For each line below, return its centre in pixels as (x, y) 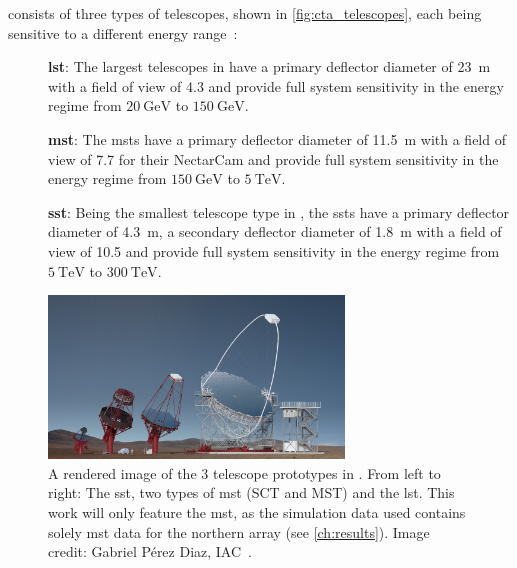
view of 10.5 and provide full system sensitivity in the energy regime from (274, 250)
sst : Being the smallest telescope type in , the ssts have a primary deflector (279, 211)
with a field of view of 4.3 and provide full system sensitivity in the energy (276, 85)
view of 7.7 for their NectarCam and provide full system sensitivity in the (273, 158)
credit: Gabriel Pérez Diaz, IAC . (150, 551)
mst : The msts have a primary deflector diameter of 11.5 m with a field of (277, 138)
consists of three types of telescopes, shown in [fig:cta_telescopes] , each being (245, 13)
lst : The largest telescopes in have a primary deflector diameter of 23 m (269, 66)
